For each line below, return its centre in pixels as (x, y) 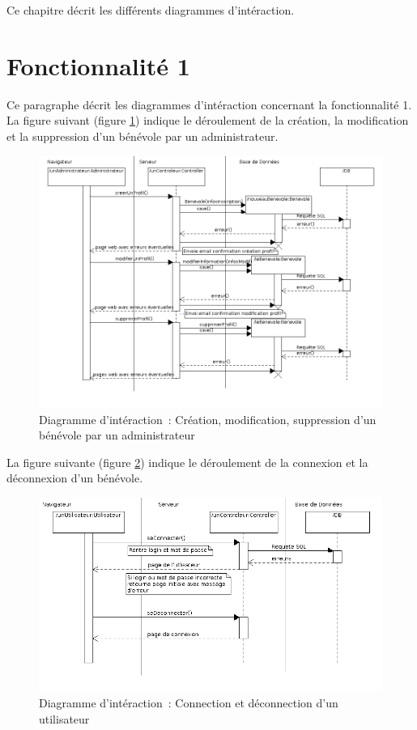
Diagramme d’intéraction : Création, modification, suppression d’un (208, 419)
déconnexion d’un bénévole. (75, 478)
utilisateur (64, 718)
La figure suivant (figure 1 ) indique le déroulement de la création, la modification (208, 120)
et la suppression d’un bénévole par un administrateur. (143, 136)
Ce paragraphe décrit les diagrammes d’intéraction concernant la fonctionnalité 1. (209, 104)
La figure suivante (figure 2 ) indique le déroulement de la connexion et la (187, 462)
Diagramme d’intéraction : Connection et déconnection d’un (189, 703)
